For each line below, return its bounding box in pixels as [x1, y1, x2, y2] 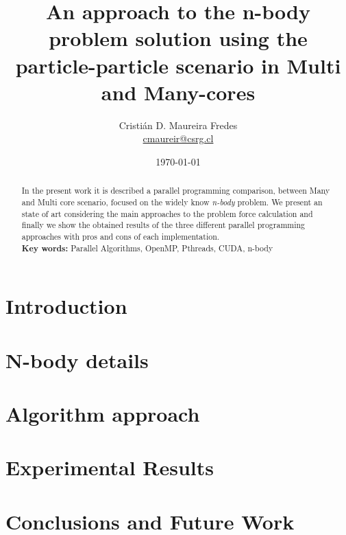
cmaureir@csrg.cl [143, 131, 214, 146]
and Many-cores [101, 78, 256, 106]
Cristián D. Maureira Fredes [119, 117, 238, 132]
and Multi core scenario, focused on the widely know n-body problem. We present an [21, 196, 323, 207]
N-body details [5, 345, 149, 374]
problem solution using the [49, 24, 308, 52]
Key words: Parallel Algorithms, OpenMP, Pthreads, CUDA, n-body [21, 242, 273, 254]
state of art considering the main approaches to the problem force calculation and [21, 207, 313, 219]
